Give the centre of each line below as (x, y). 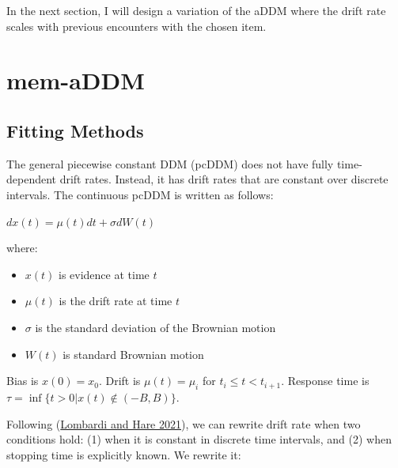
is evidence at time (104, 274)
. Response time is (325, 381)
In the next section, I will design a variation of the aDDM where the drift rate (196, 10)
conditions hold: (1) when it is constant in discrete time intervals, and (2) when (199, 439)
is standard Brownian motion (133, 354)
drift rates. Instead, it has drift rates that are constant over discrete (224, 179)
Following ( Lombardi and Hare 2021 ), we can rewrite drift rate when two (184, 423)
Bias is (23, 381)
